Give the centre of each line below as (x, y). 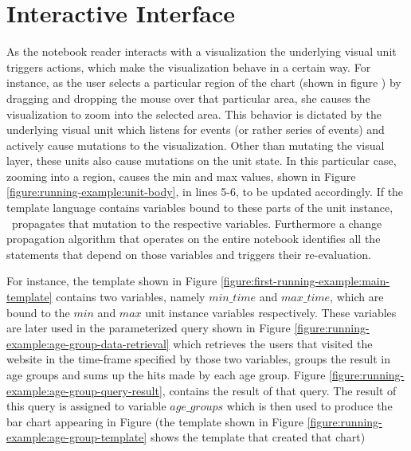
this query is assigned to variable (86, 406)
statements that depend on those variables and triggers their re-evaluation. (189, 254)
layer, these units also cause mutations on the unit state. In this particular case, (202, 161)
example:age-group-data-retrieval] (88, 343)
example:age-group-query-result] (84, 390)
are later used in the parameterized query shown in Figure (149, 328)
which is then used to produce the (309, 406)
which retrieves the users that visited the (273, 343)
